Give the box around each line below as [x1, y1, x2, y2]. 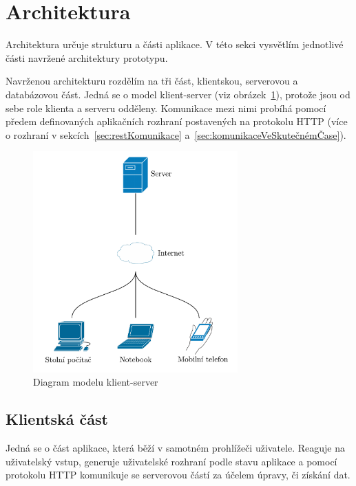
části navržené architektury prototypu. [6, 50, 168, 65]
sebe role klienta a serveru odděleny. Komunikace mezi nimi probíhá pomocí [6, 100, 326, 115]
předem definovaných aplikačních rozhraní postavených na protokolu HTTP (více [6, 114, 348, 129]
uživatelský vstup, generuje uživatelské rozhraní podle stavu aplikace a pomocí [6, 454, 337, 468]
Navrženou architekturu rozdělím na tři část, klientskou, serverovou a [6, 74, 298, 88]
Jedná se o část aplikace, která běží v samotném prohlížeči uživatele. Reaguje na [6, 441, 345, 455]
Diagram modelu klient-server [33, 375, 158, 389]
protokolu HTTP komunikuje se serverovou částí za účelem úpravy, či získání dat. [6, 467, 350, 482]
